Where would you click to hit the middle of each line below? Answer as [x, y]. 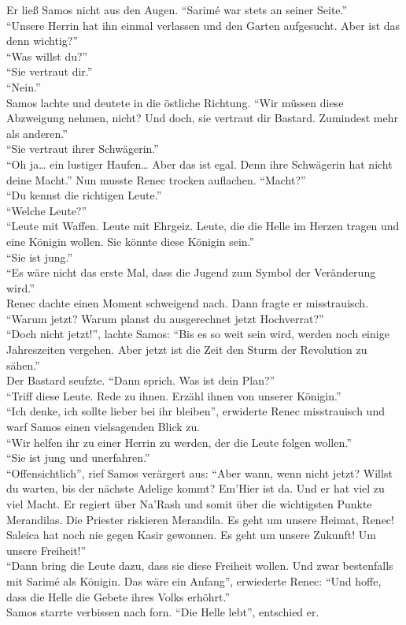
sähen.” [23, 365]
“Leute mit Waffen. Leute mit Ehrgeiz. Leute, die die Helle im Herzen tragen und [203, 226]
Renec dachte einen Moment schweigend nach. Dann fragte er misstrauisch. [188, 303]
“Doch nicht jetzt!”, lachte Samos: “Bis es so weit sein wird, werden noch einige [198, 334]
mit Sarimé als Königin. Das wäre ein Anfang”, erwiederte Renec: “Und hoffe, [194, 580]
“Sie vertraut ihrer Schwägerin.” [83, 149]
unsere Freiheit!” [46, 550]
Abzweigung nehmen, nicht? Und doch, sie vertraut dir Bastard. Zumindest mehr [203, 118]
